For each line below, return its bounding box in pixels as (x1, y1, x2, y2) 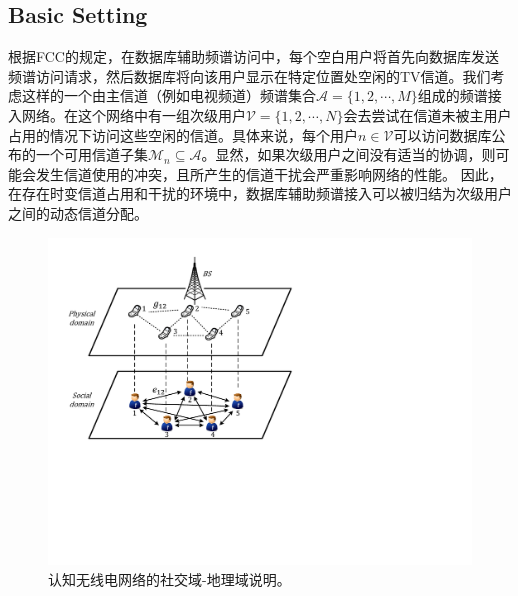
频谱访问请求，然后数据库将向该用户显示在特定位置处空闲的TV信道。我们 (8, 65, 491, 86)
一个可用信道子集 (35, 144, 148, 165)
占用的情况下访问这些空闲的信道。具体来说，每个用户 (8, 124, 358, 145)
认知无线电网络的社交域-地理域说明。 (48, 568, 291, 589)
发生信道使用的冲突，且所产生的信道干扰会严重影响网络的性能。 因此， (35, 163, 503, 184)
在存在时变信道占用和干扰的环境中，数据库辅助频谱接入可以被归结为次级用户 (8, 183, 512, 204)
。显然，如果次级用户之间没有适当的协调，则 (201, 144, 496, 165)
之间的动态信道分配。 (8, 202, 148, 223)
